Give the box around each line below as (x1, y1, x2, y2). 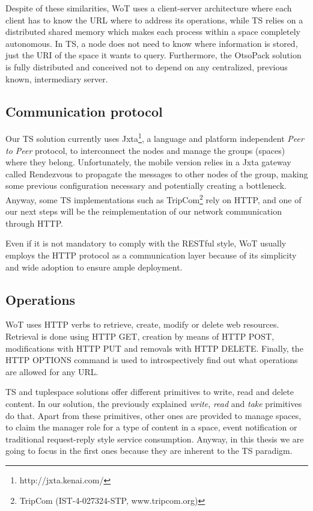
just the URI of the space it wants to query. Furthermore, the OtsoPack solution (5, 49, 302, 61)
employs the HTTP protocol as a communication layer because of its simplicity (5, 249, 297, 262)
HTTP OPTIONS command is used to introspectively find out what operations (5, 353, 298, 366)
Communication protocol (5, 102, 163, 120)
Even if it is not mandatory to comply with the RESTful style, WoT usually (5, 237, 287, 249)
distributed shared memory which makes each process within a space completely (5, 25, 300, 38)
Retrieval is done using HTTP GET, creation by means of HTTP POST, (5, 330, 275, 342)
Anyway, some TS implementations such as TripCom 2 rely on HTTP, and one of (5, 191, 302, 206)
